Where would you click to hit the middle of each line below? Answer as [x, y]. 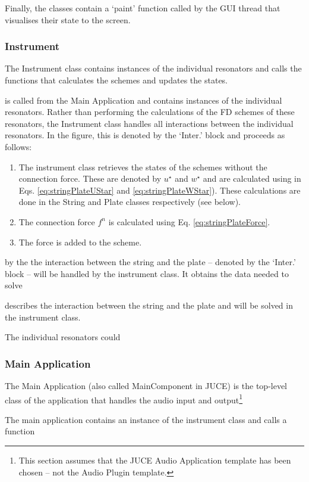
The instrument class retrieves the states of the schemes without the [143, 167]
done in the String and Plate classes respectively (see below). [130, 202]
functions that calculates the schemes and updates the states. [116, 80]
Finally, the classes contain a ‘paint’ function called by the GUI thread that [143, 8]
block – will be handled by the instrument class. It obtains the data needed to [147, 273]
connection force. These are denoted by [90, 178]
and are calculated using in [252, 178]
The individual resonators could [63, 337]
